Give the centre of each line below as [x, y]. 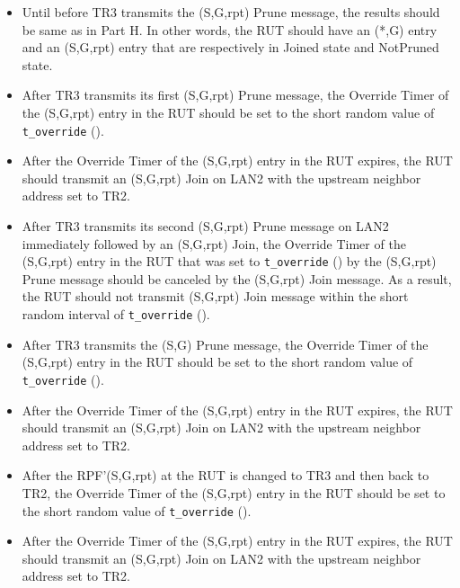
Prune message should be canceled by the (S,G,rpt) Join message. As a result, [237, 278]
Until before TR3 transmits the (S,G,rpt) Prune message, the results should [231, 12]
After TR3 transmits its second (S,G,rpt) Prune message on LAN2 [205, 226]
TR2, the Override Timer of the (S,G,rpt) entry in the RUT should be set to [234, 492]
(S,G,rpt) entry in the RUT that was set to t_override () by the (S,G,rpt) [229, 261]
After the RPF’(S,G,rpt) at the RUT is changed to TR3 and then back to [226, 475]
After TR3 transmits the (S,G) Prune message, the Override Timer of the [225, 344]
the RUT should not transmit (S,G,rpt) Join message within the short [215, 296]
